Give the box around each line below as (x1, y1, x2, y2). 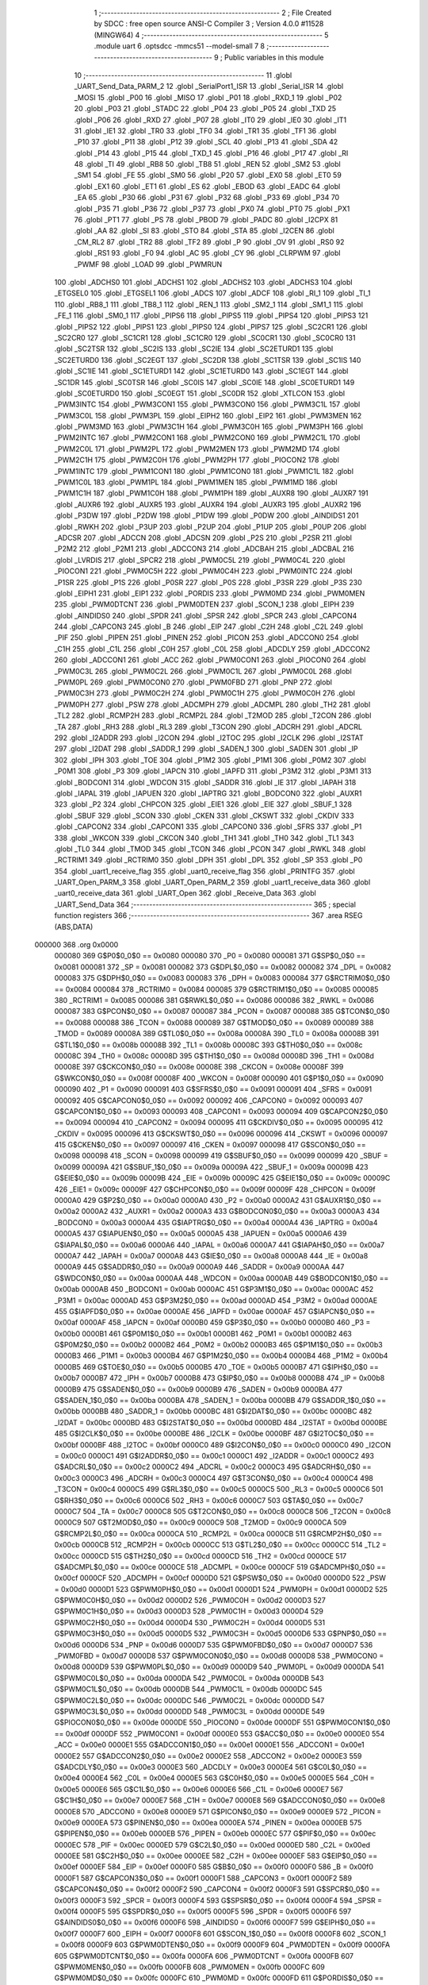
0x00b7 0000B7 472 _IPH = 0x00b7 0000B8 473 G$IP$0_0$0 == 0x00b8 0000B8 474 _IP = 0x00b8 (54, 1374, 385, 1383)
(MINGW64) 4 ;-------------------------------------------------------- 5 (94, 30, 329, 40)
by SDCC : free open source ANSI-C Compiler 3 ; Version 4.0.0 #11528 (94, 19, 324, 29)
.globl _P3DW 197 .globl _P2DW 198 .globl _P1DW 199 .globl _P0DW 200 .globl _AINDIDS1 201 (54, 511, 359, 520)
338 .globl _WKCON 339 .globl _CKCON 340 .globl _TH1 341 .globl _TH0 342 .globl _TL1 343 (54, 833, 354, 842)
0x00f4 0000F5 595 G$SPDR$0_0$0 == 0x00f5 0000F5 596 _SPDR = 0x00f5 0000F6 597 (54, 1906, 352, 1917)
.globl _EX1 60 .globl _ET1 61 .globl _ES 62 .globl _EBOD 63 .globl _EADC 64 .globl (74, 181, 341, 191)
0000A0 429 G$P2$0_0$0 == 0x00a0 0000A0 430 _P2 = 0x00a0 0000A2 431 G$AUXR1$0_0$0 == (54, 1196, 382, 1205)
